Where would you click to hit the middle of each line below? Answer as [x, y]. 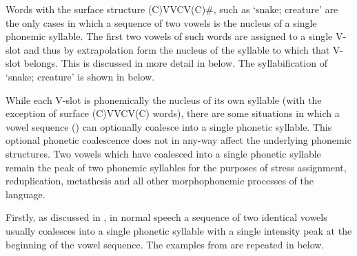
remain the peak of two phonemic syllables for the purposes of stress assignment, [176, 167]
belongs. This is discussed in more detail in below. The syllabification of [175, 63]
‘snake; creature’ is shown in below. [80, 76]
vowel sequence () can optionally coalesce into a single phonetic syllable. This [169, 126]
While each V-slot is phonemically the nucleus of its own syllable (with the [164, 99]
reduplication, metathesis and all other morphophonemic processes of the [160, 181]
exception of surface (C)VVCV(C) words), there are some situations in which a [173, 113]
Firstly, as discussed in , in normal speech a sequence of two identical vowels [166, 217]
